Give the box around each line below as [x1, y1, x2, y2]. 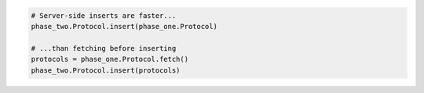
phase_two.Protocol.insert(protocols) [31, 66, 181, 74]
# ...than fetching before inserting [31, 44, 177, 52]
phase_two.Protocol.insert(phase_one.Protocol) [31, 22, 217, 30]
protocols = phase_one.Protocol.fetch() [31, 55, 188, 64]
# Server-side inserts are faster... [31, 11, 177, 20]
